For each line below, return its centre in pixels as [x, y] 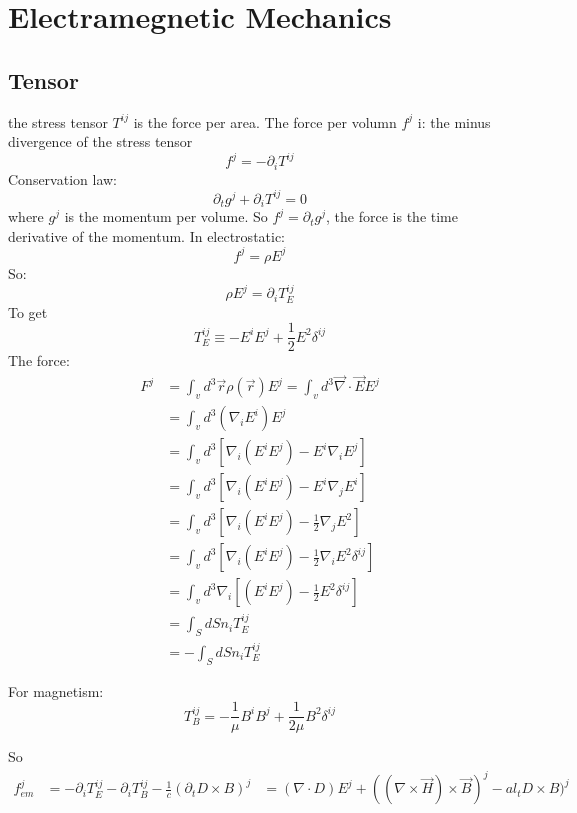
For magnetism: [56, 690]
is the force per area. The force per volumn [265, 121]
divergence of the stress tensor [100, 141]
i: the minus [454, 121]
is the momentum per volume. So [166, 216]
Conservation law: [63, 178]
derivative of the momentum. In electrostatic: [147, 235]
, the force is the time [392, 216]
